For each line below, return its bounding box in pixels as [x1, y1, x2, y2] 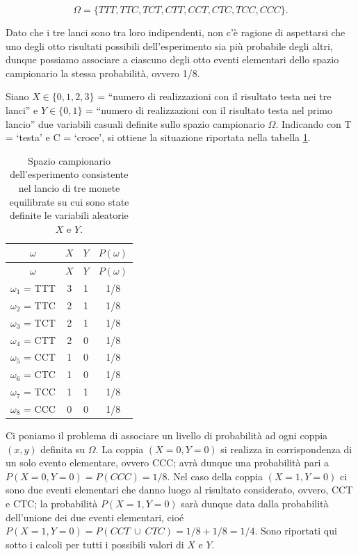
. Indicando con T [275, 116, 352, 131]
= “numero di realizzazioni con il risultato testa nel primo [86, 102, 333, 117]
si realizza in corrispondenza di [220, 441, 352, 456]
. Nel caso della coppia [167, 468, 263, 483]
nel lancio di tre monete [18, 180, 120, 195]
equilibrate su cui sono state [9, 194, 129, 208]
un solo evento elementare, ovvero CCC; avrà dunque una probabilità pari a [6, 455, 329, 470]
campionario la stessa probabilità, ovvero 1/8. [6, 65, 200, 80]
